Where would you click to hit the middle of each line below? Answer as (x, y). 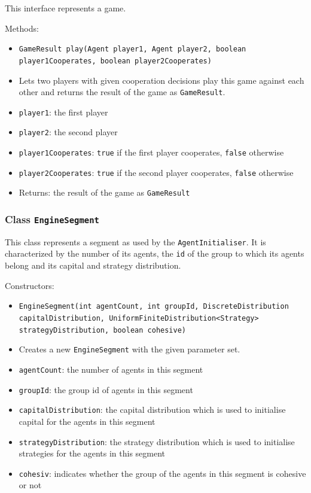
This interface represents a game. (65, 8)
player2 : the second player (68, 132)
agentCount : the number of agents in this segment (111, 369)
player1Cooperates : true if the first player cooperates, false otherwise (151, 152)
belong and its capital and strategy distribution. (93, 265)
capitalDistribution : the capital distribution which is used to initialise (152, 410)
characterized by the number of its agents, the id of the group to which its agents (155, 253)
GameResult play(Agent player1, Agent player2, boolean (132, 49)
